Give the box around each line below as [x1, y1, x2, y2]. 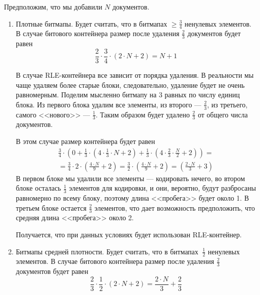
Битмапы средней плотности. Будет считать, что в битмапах [15, 246, 198, 256]
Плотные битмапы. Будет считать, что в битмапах [15, 18, 167, 29]
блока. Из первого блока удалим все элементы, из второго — [15, 99, 201, 109]
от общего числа [197, 109, 248, 119]
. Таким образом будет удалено [95, 109, 190, 119]
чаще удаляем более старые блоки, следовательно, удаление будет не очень [15, 79, 245, 90]
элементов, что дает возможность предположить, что [94, 202, 255, 213]
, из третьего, [207, 99, 247, 109]
